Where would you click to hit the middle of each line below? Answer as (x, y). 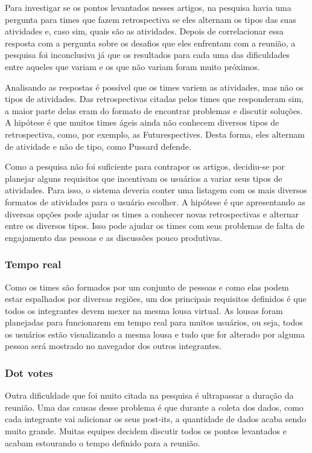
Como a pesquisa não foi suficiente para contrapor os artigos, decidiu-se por (145, 166)
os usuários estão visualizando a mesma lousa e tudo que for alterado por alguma (155, 334)
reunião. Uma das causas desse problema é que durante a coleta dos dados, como (154, 407)
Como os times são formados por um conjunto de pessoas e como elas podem (147, 287)
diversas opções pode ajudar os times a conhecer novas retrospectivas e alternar (152, 214)
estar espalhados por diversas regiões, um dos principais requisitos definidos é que (156, 299)
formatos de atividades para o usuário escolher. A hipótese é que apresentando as (155, 201)
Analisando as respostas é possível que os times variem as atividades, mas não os (154, 87)
